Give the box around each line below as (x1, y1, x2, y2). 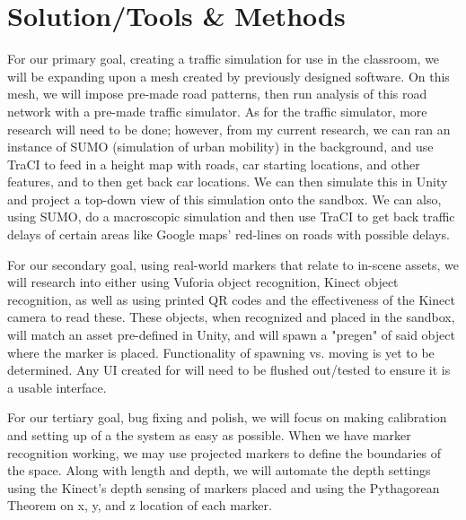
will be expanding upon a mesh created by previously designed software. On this (7, 66, 450, 85)
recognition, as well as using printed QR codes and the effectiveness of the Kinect (7, 290, 455, 308)
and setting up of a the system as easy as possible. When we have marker (7, 426, 411, 444)
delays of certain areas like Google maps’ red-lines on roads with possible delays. (7, 225, 450, 244)
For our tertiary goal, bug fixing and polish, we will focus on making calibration (7, 408, 447, 427)
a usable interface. (7, 377, 107, 396)
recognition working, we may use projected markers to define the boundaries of (7, 443, 442, 462)
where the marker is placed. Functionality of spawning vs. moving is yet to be (7, 342, 435, 361)
